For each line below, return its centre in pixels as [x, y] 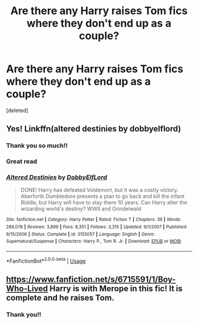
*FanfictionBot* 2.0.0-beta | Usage [46, 260]
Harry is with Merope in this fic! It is [116, 289]
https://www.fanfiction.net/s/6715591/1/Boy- [91, 280]
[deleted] [17, 110]
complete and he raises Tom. [60, 298]
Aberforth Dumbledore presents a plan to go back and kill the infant [102, 196]
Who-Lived [27, 289]
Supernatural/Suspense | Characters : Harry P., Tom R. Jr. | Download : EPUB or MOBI [94, 242]
